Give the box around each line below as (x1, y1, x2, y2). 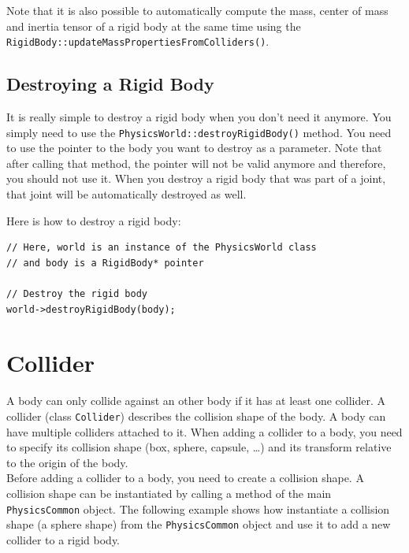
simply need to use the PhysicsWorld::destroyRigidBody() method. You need (6, 124, 392, 140)
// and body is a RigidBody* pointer (6, 257, 204, 269)
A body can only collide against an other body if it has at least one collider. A (6, 392, 385, 409)
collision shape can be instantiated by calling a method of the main (6, 484, 332, 501)
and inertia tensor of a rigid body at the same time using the (6, 17, 301, 34)
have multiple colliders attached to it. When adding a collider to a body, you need (6, 423, 403, 440)
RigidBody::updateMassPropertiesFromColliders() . (6, 33, 270, 50)
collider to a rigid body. (6, 531, 121, 547)
